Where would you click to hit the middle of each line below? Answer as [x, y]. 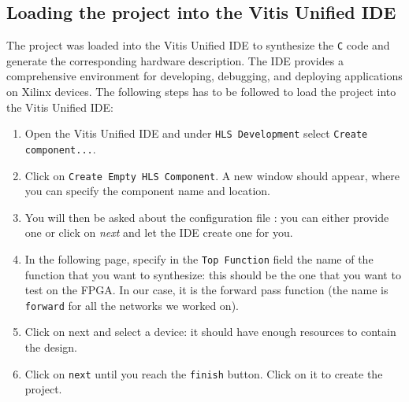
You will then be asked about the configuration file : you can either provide [207, 217]
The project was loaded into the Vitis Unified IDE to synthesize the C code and [198, 45]
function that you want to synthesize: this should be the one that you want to [213, 274]
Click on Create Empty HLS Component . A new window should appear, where [212, 175]
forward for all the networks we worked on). [132, 305]
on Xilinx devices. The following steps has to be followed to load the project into [201, 92]
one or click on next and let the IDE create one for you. [159, 232]
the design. [51, 347]
